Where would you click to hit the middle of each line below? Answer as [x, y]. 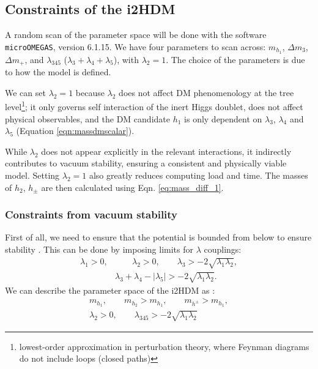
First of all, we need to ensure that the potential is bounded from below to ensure [158, 237]
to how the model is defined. [58, 72]
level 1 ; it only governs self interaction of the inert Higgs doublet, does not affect [154, 106]
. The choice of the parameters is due [235, 59]
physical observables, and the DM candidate [87, 118]
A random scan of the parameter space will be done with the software [136, 35]
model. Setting [32, 175]
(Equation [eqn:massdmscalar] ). [75, 131]
